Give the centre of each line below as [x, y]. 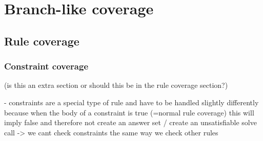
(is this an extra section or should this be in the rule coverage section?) [116, 85]
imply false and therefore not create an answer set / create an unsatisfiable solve [130, 122]
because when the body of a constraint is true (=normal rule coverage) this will [129, 112]
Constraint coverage [46, 66]
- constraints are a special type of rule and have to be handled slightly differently [131, 102]
